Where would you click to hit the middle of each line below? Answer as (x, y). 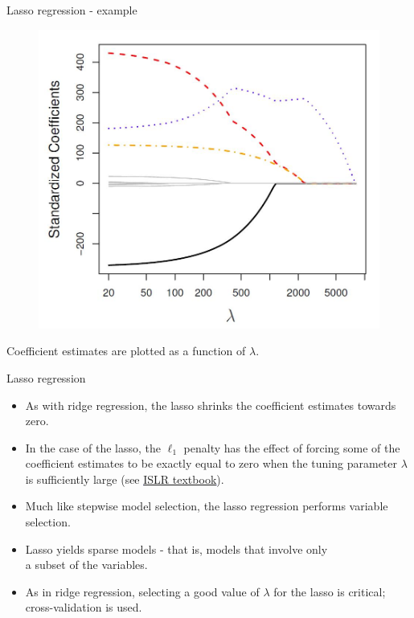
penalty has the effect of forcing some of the (292, 447)
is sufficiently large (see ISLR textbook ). (125, 479)
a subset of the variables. (86, 565)
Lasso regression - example (72, 10)
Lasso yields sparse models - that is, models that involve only (176, 548)
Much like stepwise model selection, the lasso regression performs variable (207, 506)
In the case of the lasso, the (93, 447)
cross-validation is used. (84, 607)
